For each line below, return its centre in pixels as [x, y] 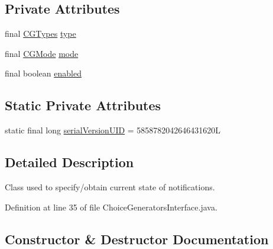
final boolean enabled [43, 73]
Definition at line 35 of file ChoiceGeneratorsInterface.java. [111, 207]
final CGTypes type [40, 33]
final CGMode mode [42, 53]
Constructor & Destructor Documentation [137, 239]
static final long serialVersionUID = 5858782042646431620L [113, 130]
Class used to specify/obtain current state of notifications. [110, 186]
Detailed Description [69, 162]
